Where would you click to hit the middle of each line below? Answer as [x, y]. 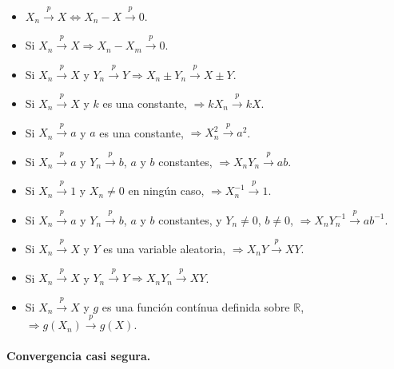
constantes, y [190, 219]
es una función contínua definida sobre [196, 306]
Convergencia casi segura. [79, 356]
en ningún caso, [166, 190]
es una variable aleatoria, [165, 248]
